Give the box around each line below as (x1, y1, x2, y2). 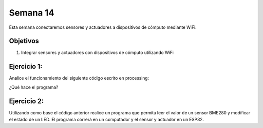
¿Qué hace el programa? (9, 84, 58, 90)
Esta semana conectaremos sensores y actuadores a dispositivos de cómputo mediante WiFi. (9, 24, 197, 30)
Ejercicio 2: (9, 97, 44, 105)
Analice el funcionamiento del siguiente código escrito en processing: (9, 75, 149, 81)
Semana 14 (9, 7, 55, 18)
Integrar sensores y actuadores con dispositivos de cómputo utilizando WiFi (21, 50, 174, 55)
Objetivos (9, 37, 39, 45)
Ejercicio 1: (9, 62, 43, 71)
